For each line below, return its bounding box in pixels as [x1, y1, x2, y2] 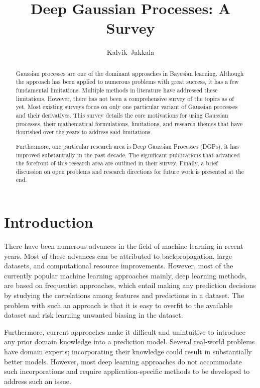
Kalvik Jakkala [106, 47, 155, 57]
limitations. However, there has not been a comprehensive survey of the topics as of [16, 94, 234, 103]
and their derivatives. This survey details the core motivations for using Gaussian [16, 111, 228, 119]
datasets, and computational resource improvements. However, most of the [4, 260, 233, 271]
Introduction [4, 212, 93, 232]
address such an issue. [4, 375, 71, 386]
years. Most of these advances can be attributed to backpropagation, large [4, 250, 232, 261]
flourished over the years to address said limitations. [16, 128, 152, 136]
